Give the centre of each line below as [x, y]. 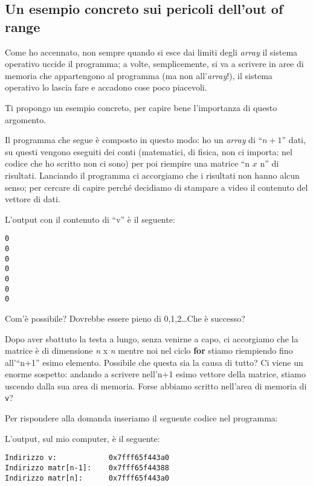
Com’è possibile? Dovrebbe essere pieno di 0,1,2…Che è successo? [125, 318]
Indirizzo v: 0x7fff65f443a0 [87, 458]
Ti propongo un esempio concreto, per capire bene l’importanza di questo [141, 107]
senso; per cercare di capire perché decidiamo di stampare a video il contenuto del [156, 187]
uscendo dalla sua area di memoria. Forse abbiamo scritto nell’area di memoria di [156, 385]
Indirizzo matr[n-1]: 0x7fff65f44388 [87, 468]
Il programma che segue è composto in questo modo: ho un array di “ [134, 140]
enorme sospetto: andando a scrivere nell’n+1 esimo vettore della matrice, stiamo [155, 374]
